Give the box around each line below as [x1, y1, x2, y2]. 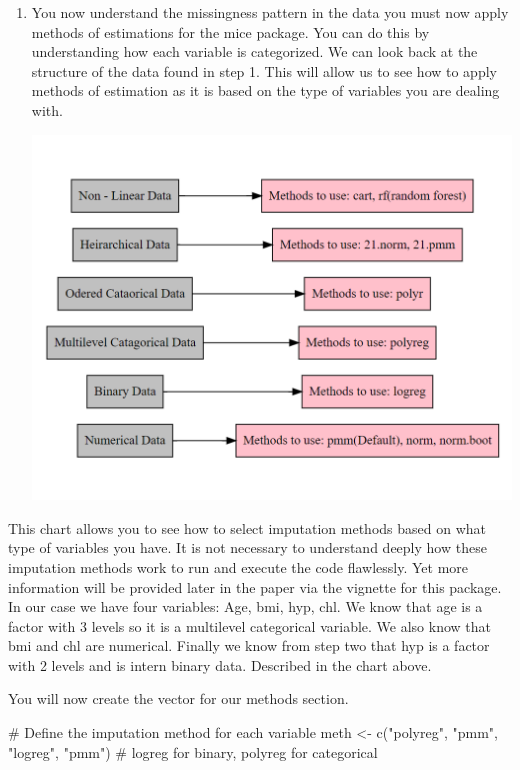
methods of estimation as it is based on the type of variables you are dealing [31, 80, 500, 101]
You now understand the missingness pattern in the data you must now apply [31, 2, 509, 22]
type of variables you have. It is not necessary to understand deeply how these [8, 537, 487, 558]
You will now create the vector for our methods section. [8, 688, 349, 709]
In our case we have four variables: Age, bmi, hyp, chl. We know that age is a [8, 596, 483, 617]
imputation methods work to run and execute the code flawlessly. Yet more [8, 556, 468, 577]
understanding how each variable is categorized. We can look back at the [31, 41, 478, 62]
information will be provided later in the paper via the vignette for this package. [8, 576, 502, 597]
